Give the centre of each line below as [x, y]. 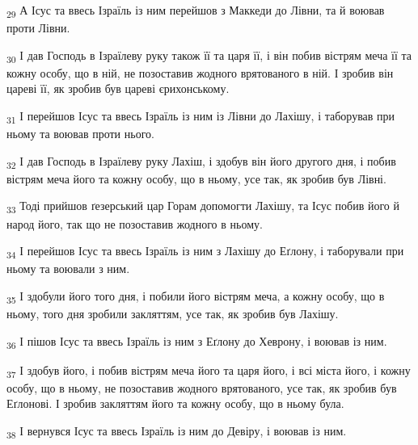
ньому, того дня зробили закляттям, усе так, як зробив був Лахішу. [173, 314]
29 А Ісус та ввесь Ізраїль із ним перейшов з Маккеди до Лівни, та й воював [196, 11]
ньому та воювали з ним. [68, 269]
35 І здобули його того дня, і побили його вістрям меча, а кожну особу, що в [196, 296]
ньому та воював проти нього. [80, 134]
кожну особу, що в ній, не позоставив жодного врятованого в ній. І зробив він [200, 72]
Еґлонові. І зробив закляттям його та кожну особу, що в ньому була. [175, 403]
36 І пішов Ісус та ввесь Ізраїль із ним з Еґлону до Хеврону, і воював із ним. [197, 342]
